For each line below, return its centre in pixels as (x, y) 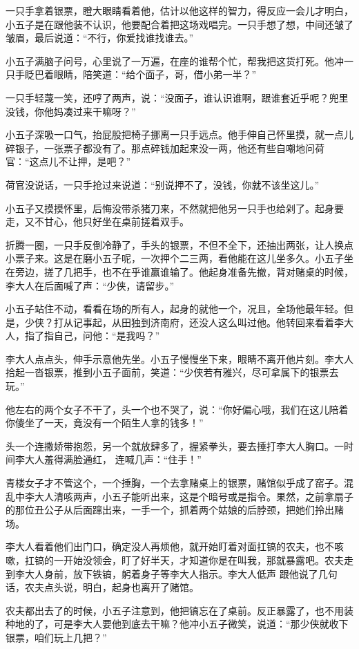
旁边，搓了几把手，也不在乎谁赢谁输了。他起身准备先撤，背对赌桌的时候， (184, 271)
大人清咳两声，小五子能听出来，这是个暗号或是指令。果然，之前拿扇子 (194, 496)
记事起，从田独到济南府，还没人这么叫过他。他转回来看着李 (208, 322)
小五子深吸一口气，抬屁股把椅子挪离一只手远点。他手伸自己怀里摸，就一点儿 (179, 134)
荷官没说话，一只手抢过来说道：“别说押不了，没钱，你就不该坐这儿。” (163, 184)
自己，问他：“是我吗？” (107, 336)
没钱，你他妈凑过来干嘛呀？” (71, 111)
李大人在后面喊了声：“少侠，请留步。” (90, 285)
